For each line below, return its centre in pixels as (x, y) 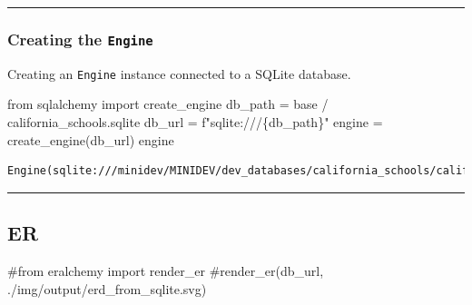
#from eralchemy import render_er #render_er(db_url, (166, 271)
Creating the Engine (80, 39)
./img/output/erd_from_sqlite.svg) (107, 288)
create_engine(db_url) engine (91, 139)
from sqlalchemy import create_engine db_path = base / (168, 104)
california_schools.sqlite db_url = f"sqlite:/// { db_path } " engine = (195, 122)
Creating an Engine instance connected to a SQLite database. (179, 73)
